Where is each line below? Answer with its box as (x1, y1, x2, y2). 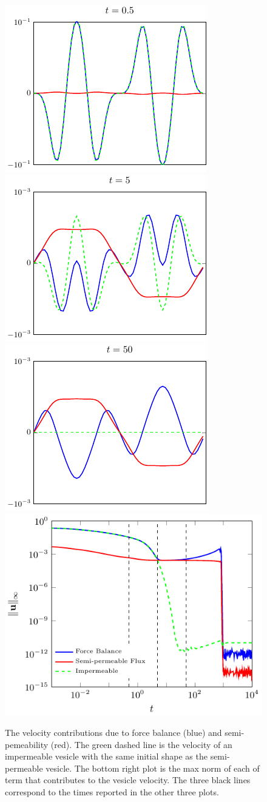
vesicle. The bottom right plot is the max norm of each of (46, 761, 260, 774)
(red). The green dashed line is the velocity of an (50, 738, 232, 750)
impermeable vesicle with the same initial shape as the (5, 750, 208, 763)
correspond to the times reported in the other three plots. (5, 786, 219, 798)
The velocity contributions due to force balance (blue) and (5, 726, 222, 739)
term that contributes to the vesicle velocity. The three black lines (5, 773, 251, 786)
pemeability (5, 738, 49, 750)
